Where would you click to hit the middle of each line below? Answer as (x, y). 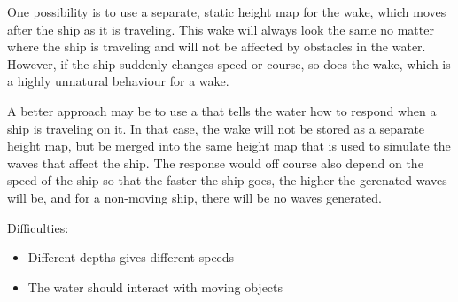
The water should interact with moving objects (155, 287)
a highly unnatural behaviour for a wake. (118, 81)
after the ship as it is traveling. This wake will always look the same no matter (221, 29)
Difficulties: (38, 227)
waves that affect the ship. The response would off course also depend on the (215, 163)
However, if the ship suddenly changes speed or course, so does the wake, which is (229, 63)
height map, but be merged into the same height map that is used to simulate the (229, 146)
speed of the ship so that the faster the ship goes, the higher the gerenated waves (227, 180)
